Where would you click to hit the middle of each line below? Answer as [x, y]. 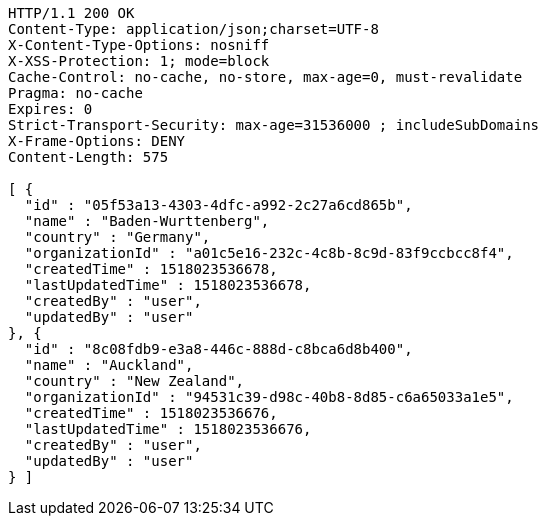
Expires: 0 [50, 109]
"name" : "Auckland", [109, 365]
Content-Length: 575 [88, 157]
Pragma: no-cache [75, 93]
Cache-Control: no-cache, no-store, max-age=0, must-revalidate [265, 77]
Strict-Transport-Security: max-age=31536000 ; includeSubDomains [274, 125]
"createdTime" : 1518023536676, [151, 413]
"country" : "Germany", [117, 237]
